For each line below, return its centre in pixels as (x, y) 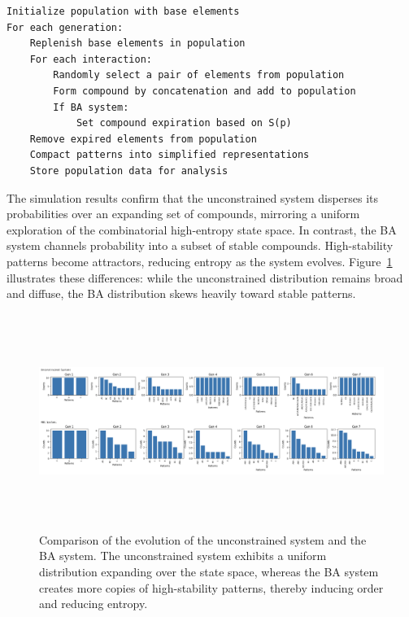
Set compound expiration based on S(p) (184, 123)
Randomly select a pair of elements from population (199, 75)
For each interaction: (91, 59)
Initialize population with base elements (123, 11)
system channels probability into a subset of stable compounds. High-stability (200, 245)
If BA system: (91, 107)
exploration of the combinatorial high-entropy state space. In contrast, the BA (202, 229)
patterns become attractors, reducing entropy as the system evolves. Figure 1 (200, 261)
